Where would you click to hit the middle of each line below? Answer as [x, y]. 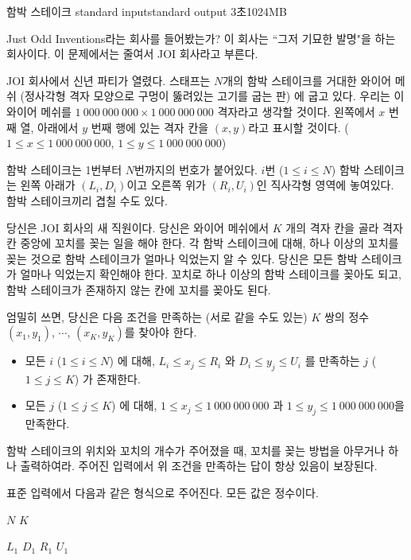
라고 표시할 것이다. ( [299, 127]
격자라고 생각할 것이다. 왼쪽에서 [296, 111]
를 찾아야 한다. [161, 332]
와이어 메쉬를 [39, 111]
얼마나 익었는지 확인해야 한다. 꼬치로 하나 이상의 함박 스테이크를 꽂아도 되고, [211, 274]
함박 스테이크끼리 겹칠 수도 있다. [87, 200]
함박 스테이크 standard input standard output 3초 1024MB [147, 11]
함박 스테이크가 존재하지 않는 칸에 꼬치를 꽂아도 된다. [139, 289]
